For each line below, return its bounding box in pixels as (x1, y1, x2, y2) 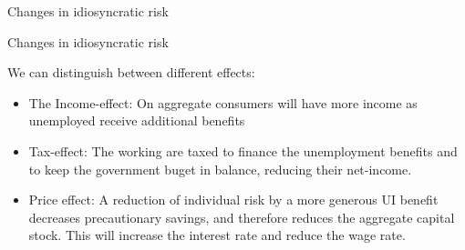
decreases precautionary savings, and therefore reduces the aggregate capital (28, 207, 455, 226)
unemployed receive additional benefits (28, 111, 245, 130)
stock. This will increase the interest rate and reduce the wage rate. (28, 225, 406, 245)
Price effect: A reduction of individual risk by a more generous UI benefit (28, 190, 439, 209)
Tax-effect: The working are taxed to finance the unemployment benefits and (28, 141, 458, 160)
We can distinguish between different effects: (7, 63, 255, 82)
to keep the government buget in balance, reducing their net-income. (28, 159, 412, 178)
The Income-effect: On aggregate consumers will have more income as (28, 93, 418, 112)
